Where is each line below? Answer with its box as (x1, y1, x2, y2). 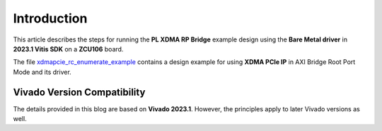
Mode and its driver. (13, 68, 72, 76)
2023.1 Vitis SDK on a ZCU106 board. (13, 44, 124, 53)
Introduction (13, 11, 88, 26)
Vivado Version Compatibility (13, 86, 146, 98)
